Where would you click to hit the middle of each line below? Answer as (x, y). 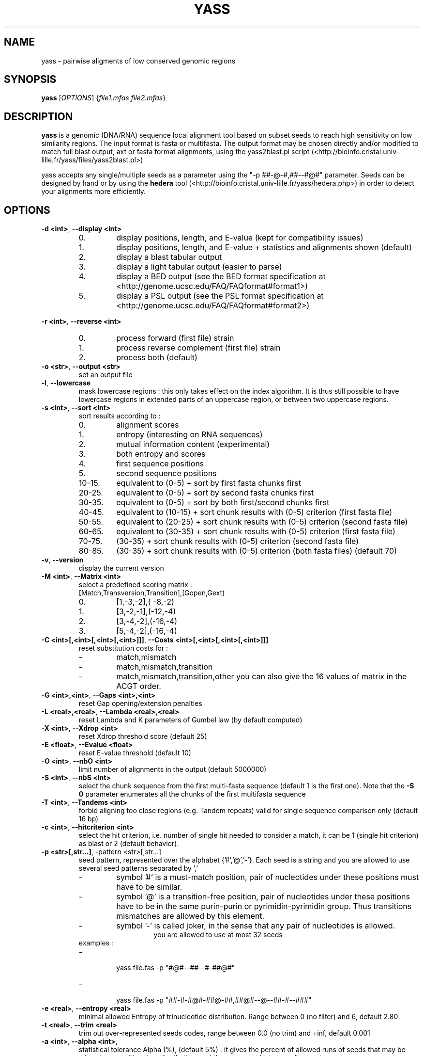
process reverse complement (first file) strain (198, 348)
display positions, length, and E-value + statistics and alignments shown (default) (264, 248)
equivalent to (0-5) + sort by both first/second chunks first (223, 503)
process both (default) (157, 358)
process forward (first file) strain (175, 338)
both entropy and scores (161, 454)
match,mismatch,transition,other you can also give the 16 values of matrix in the (262, 677)
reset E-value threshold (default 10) (135, 753)
